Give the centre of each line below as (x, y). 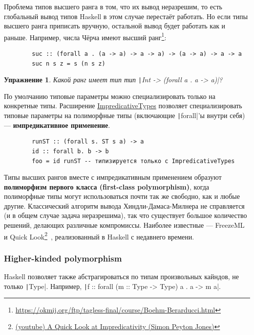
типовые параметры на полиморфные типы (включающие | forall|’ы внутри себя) (125, 115)
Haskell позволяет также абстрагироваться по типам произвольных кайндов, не (122, 276)
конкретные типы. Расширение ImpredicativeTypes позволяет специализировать (123, 106)
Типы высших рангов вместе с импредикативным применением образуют (113, 177)
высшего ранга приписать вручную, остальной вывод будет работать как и (115, 26)
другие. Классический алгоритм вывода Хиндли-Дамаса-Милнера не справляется (124, 205)
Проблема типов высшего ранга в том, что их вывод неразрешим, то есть (113, 6)
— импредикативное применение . (57, 125)
